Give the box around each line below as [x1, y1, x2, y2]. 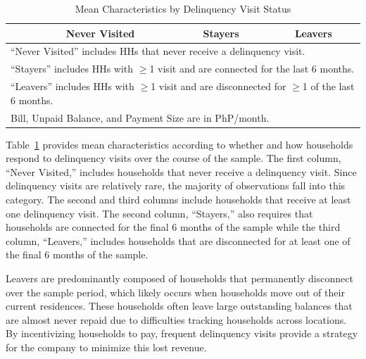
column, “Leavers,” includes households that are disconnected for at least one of [6, 233, 351, 248]
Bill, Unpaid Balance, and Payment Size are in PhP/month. [11, 110, 270, 125]
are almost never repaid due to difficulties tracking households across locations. [6, 312, 347, 327]
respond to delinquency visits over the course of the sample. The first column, [6, 151, 341, 165]
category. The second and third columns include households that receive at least [6, 192, 351, 207]
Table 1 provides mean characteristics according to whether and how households [6, 137, 353, 151]
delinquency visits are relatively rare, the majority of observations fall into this [6, 178, 346, 193]
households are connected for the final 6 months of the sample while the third [6, 220, 341, 234]
